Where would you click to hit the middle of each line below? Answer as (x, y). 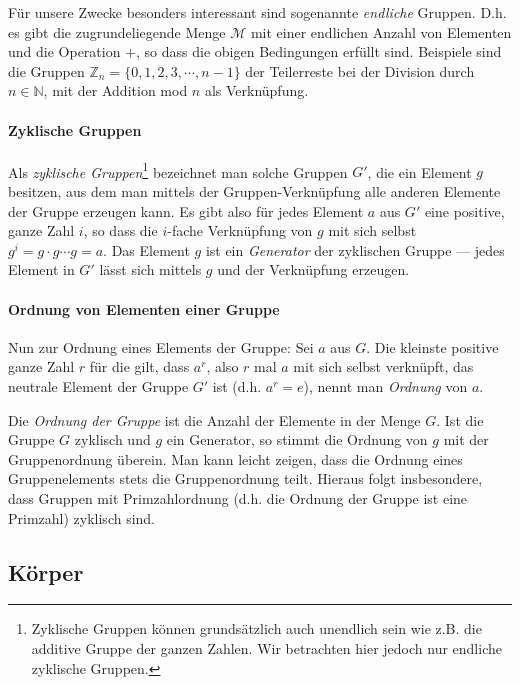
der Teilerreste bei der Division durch (360, 70)
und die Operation (64, 51)
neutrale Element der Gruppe (98, 385)
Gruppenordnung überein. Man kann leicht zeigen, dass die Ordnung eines (235, 458)
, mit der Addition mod (115, 90)
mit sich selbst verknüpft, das (383, 366)
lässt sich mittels (150, 269)
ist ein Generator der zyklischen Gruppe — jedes (355, 249)
